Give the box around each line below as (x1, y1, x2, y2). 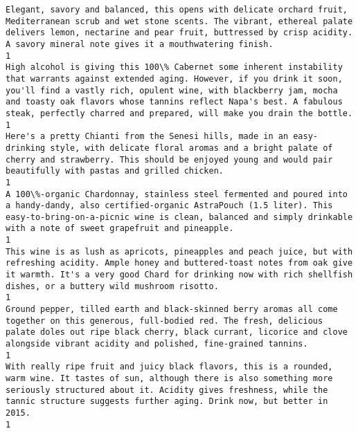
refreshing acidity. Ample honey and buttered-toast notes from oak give (6, 258, 353, 268)
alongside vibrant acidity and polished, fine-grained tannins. (6, 339, 308, 349)
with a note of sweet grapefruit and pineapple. (6, 223, 234, 234)
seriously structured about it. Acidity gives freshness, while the (6, 385, 328, 395)
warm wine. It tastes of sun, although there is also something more (6, 374, 333, 383)
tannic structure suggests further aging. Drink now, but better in (6, 396, 328, 407)
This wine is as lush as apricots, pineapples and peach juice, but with (6, 246, 353, 257)
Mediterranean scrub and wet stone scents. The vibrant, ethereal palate (6, 16, 353, 26)
